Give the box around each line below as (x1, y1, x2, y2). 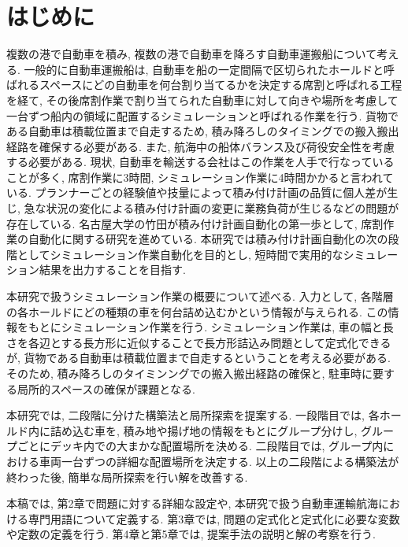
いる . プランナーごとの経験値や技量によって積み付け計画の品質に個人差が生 (6, 184, 399, 201)
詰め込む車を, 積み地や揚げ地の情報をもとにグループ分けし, (50, 422, 358, 438)
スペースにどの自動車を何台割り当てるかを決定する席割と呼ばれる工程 (39, 76, 402, 93)
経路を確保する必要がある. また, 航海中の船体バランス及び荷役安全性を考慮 (6, 138, 395, 154)
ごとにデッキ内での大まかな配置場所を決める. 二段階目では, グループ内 (17, 438, 384, 454)
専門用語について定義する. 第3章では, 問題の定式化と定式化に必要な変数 (28, 510, 400, 527)
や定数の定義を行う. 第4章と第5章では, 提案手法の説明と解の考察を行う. (6, 526, 376, 542)
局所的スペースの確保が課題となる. (17, 380, 195, 397)
